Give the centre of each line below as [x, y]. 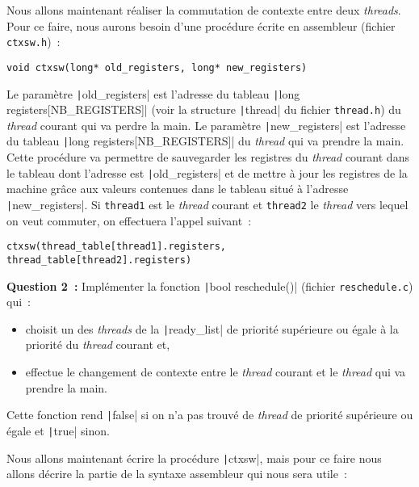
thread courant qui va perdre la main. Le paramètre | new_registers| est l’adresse [206, 125]
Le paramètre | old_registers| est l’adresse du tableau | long [153, 93]
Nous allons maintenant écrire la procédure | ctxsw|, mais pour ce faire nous [194, 458]
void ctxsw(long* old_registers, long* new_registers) [157, 67]
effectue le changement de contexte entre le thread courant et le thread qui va [216, 372]
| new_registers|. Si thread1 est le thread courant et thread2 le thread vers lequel [207, 204]
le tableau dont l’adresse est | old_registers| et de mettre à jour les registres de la [207, 172]
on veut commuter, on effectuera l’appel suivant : [129, 220]
